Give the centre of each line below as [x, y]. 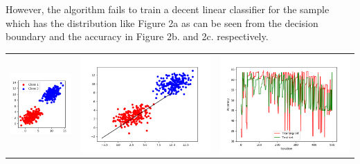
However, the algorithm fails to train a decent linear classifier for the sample [168, 9]
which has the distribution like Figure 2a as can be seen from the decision [162, 22]
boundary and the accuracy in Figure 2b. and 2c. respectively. [137, 36]
